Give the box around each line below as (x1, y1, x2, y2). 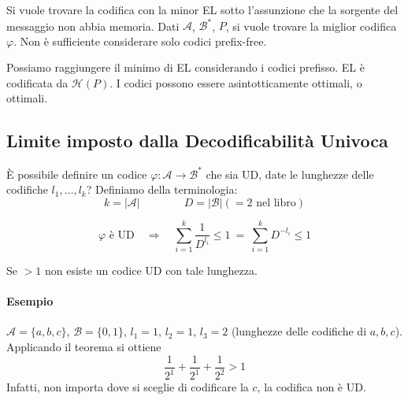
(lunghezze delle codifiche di (231, 323, 367, 339)
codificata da (6, 74, 69, 91)
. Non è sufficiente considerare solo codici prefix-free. (13, 32, 267, 49)
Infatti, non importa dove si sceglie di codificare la (6, 379, 249, 395)
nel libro (256, 197, 296, 209)
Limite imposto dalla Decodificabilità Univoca (6, 128, 388, 153)
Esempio (6, 293, 54, 309)
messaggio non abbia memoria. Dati (6, 17, 180, 34)
